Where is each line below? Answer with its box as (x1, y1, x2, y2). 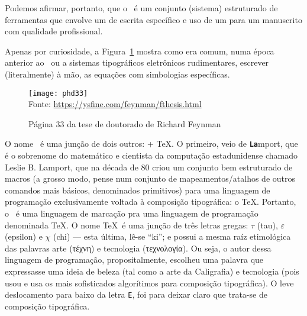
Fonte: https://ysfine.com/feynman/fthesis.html (28, 98, 202, 110)
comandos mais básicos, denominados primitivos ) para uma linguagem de (5, 183, 270, 196)
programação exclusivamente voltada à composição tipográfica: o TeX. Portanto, (5, 195, 296, 208)
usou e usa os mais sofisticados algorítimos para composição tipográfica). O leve (5, 276, 294, 289)
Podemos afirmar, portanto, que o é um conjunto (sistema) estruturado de (5, 2, 278, 14)
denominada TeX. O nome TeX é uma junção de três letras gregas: (5, 218, 248, 231)
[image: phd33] (28, 89, 88, 98)
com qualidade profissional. (5, 25, 103, 37)
